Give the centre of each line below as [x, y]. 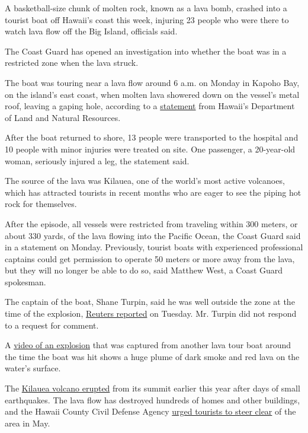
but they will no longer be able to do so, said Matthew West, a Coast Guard [144, 270]
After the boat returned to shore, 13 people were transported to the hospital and [152, 137]
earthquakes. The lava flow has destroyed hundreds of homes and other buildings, [153, 399]
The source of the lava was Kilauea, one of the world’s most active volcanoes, [145, 181]
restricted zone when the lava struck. [72, 63]
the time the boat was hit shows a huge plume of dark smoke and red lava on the [152, 356]
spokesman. [25, 281]
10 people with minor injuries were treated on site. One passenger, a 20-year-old [150, 149]
